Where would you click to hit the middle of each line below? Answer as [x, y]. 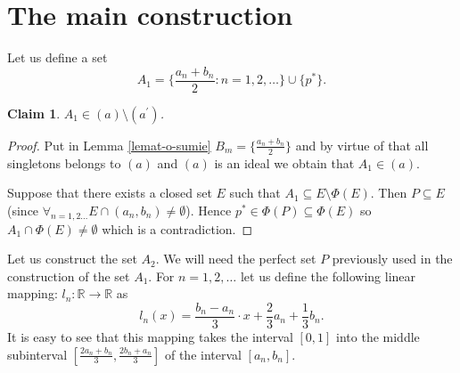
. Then [389, 193]
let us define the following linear [328, 276]
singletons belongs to [64, 162]
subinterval [37, 354]
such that [255, 193]
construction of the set [69, 276]
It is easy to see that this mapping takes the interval [150, 337]
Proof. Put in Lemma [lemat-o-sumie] [109, 145]
